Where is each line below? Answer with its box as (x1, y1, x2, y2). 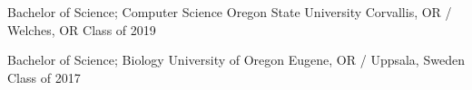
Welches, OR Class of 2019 (7, 20, 156, 39)
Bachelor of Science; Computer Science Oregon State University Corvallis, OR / (7, 3, 452, 21)
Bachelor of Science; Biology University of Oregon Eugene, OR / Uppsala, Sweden (7, 50, 465, 69)
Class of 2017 (7, 67, 81, 86)
